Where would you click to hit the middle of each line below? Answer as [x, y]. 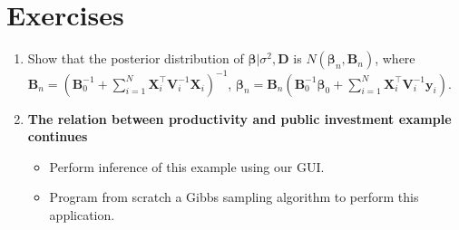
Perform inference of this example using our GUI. [187, 166]
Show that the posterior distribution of [136, 58]
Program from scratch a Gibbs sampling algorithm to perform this [234, 197]
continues [58, 136]
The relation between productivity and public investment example [239, 118]
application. [82, 215]
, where [395, 58]
